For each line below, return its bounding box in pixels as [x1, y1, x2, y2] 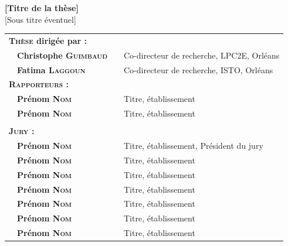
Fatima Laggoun [17, 63, 86, 76]
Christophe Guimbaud [17, 49, 107, 61]
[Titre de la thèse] [5, 2, 79, 13]
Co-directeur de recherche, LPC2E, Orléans [124, 49, 280, 61]
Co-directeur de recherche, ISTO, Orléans [124, 63, 273, 76]
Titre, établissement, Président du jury [124, 139, 263, 152]
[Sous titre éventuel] [5, 13, 76, 25]
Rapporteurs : [9, 78, 69, 90]
